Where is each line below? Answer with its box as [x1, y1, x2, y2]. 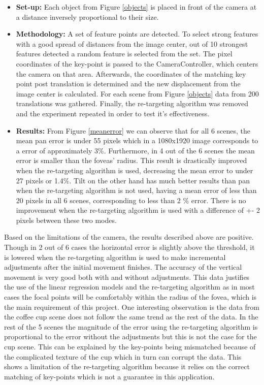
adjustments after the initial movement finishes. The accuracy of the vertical [4, 262, 242, 272]
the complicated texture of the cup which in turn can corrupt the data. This [4, 351, 242, 362]
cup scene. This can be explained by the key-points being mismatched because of [4, 341, 256, 351]
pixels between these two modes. [16, 214, 117, 225]
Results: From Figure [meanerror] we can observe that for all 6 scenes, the [16, 125, 251, 136]
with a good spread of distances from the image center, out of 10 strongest [16, 38, 248, 49]
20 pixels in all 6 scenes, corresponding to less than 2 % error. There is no [16, 195, 246, 205]
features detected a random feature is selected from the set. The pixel [16, 48, 233, 59]
